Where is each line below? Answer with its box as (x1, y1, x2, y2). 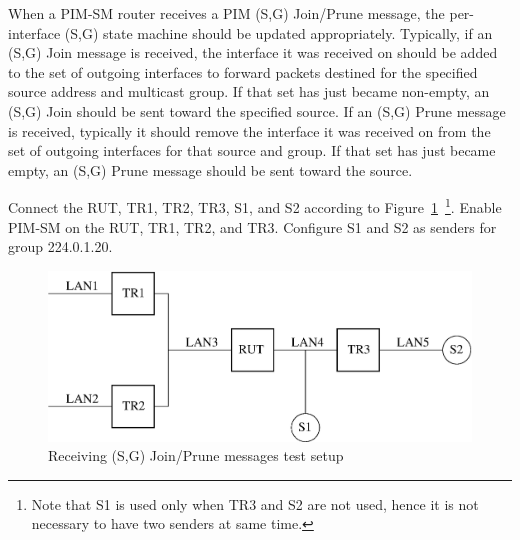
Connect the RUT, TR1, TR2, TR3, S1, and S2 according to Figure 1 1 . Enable (8, 194, 502, 217)
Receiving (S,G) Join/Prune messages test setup (48, 445, 344, 466)
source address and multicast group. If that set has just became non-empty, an (8, 81, 490, 102)
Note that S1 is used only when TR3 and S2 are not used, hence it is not (31, 493, 479, 514)
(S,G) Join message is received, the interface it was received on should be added (8, 42, 498, 63)
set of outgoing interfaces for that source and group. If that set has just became (8, 140, 496, 161)
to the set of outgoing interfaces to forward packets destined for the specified (8, 61, 478, 82)
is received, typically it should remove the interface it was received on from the (8, 120, 491, 141)
